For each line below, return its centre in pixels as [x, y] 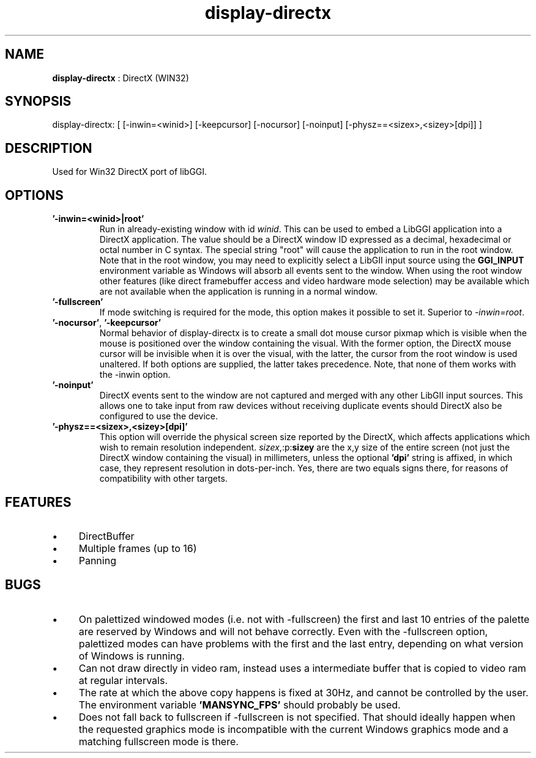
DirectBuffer [106, 536]
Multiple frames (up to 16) [138, 548]
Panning [97, 560]
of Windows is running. [132, 656]
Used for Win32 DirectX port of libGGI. [130, 172]
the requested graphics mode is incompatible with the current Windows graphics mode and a [293, 729]
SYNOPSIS [38, 101]
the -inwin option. [135, 375]
